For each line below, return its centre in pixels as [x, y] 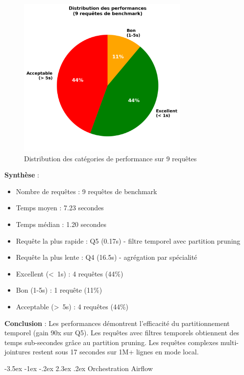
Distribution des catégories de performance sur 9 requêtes [110, 158]
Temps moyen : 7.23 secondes [60, 208]
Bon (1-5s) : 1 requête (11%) [59, 290]
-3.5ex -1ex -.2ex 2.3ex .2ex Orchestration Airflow [79, 368]
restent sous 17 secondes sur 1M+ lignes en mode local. [116, 352]
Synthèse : [22, 175]
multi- [230, 342]
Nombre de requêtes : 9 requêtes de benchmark [86, 191]
